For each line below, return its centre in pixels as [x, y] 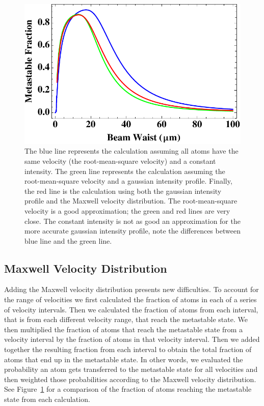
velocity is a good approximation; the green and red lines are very [127, 210]
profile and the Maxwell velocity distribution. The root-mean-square [131, 201]
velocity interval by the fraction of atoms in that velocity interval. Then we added [132, 339]
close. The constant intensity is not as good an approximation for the [133, 221]
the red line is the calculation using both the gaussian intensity [123, 191]
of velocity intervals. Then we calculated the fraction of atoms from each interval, [131, 309]
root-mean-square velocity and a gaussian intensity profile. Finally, [128, 181]
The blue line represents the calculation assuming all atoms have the [131, 151]
